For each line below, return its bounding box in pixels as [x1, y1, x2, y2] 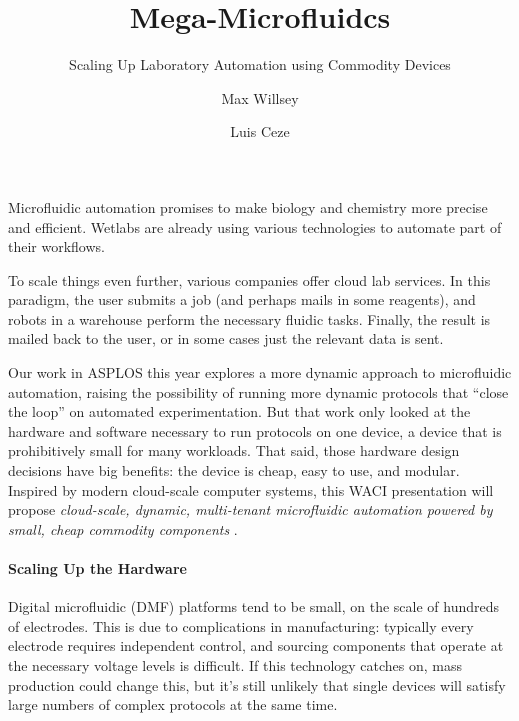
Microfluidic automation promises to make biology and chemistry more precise [8, 196, 488, 217]
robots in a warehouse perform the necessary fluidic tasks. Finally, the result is [8, 308, 491, 329]
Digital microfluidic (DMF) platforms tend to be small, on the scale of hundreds [8, 596, 500, 617]
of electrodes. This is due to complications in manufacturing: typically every [8, 615, 474, 636]
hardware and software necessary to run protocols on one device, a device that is [8, 420, 502, 441]
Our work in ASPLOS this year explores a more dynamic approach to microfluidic [8, 362, 512, 383]
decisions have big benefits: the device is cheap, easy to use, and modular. [8, 460, 460, 481]
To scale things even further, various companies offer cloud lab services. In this [8, 269, 491, 290]
